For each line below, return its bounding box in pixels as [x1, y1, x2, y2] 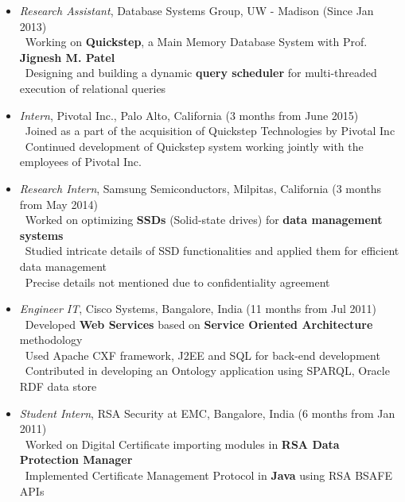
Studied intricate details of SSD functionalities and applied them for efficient [25, 242, 399, 259]
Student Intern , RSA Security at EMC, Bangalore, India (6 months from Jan [19, 404, 395, 421]
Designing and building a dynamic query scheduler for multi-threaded [25, 64, 377, 81]
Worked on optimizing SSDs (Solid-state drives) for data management [25, 211, 383, 228]
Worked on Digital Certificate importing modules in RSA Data [25, 435, 340, 452]
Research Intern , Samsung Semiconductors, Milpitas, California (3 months [19, 180, 382, 196]
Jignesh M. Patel [19, 48, 115, 65]
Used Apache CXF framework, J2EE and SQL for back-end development [25, 346, 380, 363]
